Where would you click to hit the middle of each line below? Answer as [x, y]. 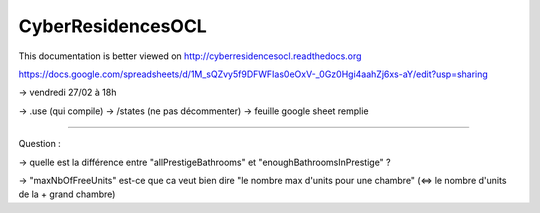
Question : [40, 144]
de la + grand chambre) [67, 194]
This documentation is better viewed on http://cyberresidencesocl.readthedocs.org [190, 56]
